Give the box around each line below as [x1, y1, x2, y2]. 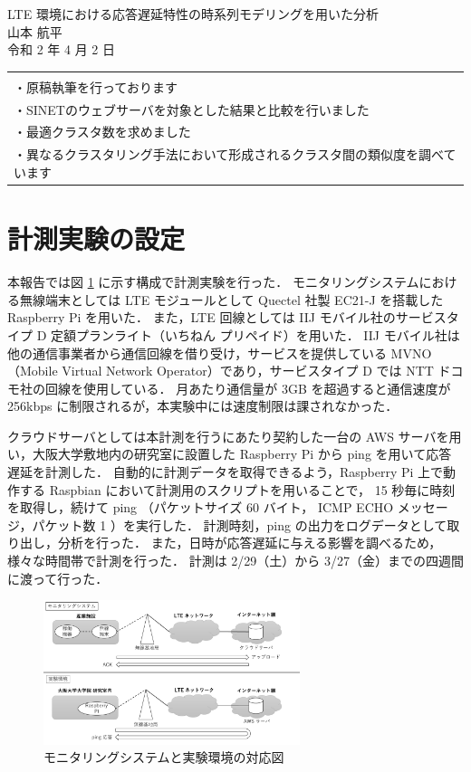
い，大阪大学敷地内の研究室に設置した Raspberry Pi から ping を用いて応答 [7, 444, 452, 463]
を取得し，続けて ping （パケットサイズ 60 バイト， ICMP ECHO [7, 498, 394, 517]
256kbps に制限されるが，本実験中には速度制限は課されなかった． [7, 396, 399, 415]
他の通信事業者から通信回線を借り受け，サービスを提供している [7, 343, 387, 362]
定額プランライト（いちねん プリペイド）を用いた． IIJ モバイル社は [51, 325, 460, 344]
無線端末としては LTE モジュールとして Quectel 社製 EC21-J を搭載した [19, 290, 444, 309]
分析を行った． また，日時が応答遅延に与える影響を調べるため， [57, 533, 442, 552]
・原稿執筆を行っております [14, 77, 178, 96]
